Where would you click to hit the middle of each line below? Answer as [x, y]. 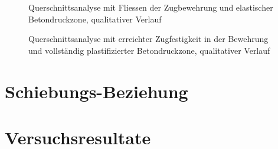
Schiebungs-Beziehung [97, 91]
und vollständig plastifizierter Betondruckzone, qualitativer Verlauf [149, 50]
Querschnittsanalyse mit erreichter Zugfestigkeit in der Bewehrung [148, 39]
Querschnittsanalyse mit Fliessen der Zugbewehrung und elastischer [151, 7]
